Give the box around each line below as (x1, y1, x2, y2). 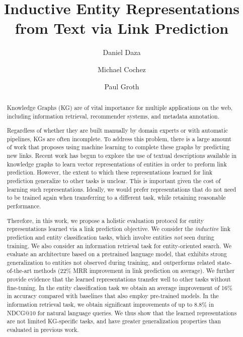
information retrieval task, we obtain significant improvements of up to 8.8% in (7, 300, 214, 309)
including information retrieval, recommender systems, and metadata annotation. (7, 111, 219, 120)
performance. (7, 202, 41, 210)
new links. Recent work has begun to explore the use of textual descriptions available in (7, 151, 237, 160)
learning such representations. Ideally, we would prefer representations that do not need (7, 185, 236, 193)
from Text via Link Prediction (15, 18, 229, 38)
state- (217, 258, 232, 266)
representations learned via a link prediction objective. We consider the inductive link (7, 224, 231, 233)
